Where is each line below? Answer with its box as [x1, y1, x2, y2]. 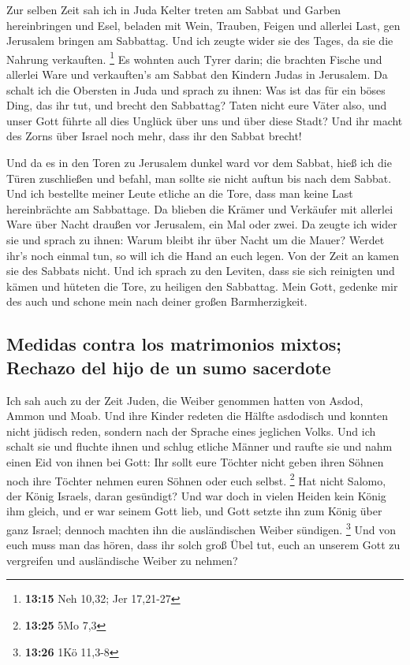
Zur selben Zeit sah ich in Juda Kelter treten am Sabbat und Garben [6, 2, 341, 17]
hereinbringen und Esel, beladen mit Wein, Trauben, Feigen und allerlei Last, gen [6, 17, 401, 33]
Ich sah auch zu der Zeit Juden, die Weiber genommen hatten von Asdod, [6, 392, 363, 408]
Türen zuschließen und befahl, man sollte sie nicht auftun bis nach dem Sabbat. [6, 169, 392, 186]
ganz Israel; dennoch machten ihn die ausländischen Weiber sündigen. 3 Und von [6, 518, 396, 537]
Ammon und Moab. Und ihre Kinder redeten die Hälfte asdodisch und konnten [6, 407, 389, 424]
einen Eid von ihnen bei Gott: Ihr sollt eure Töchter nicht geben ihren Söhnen [6, 453, 384, 470]
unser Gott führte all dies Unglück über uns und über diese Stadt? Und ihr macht [6, 112, 403, 128]
